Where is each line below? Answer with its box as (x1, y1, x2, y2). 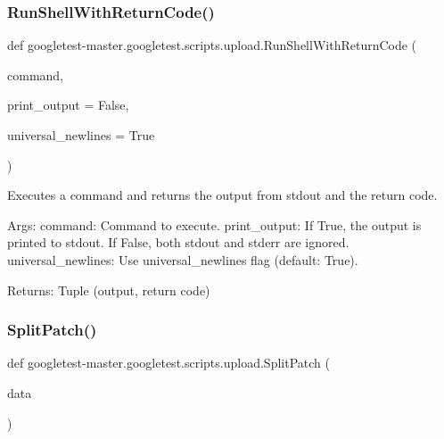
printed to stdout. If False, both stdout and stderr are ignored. (7, 233, 349, 252)
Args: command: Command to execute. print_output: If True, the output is (7, 215, 422, 234)
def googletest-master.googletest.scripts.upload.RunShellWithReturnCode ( (7, 36, 417, 54)
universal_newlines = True (7, 126, 155, 144)
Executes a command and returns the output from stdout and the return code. (7, 186, 438, 204)
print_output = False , (7, 95, 129, 114)
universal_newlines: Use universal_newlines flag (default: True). (7, 250, 358, 269)
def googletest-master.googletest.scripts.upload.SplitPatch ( (7, 353, 330, 372)
